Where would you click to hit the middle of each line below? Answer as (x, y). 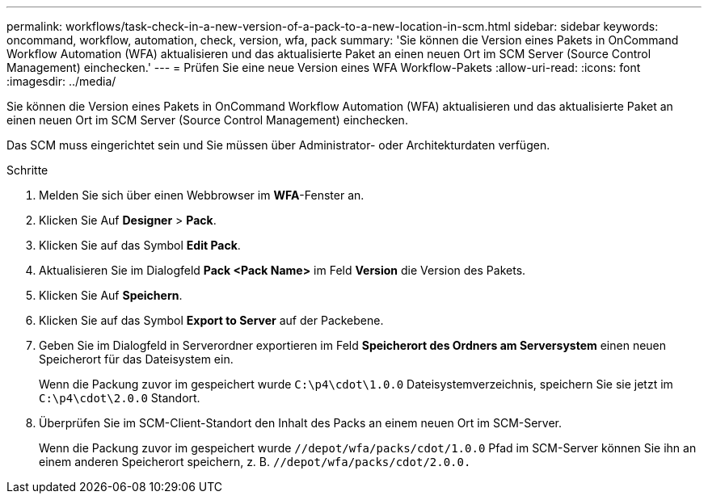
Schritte (27, 170)
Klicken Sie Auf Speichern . (111, 295)
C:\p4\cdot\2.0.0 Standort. (120, 398)
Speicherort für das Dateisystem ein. (136, 359)
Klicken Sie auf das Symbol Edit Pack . (140, 245)
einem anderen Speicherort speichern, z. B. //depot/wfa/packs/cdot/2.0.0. (255, 462)
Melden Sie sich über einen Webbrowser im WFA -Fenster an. (202, 195)
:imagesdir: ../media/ (61, 81)
